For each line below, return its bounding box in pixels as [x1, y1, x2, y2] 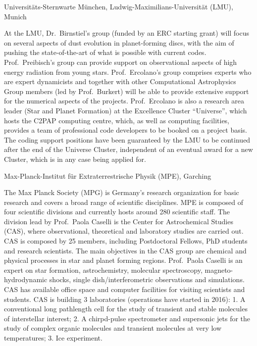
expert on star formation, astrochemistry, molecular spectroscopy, [4, 264, 203, 275]
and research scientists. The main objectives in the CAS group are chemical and [4, 245, 247, 255]
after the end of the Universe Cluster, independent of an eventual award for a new [4, 144, 253, 154]
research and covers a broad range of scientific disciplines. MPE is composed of [4, 197, 243, 207]
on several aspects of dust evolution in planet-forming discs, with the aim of [4, 37, 234, 48]
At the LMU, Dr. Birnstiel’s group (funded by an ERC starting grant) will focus [4, 28, 250, 38]
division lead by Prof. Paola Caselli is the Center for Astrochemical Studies [4, 216, 233, 226]
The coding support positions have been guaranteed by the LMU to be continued [4, 134, 251, 145]
